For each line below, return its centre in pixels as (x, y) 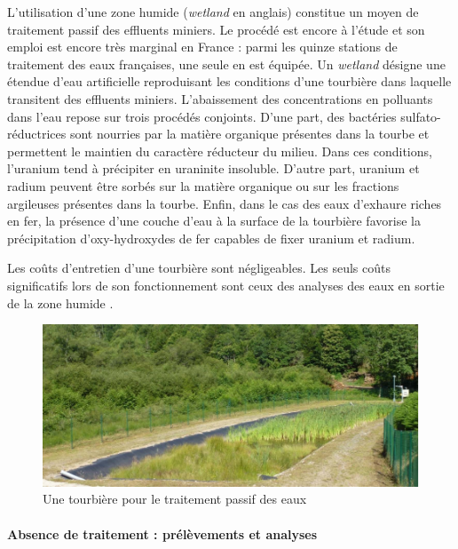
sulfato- (421, 116)
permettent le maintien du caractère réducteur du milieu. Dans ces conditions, (220, 151)
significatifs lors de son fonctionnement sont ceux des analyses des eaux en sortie (226, 285)
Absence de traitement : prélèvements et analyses (162, 533)
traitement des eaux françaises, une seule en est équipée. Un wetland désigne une (226, 64)
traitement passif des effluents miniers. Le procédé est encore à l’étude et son (216, 29)
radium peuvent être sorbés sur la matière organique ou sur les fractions (203, 185)
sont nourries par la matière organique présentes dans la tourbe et (249, 134)
